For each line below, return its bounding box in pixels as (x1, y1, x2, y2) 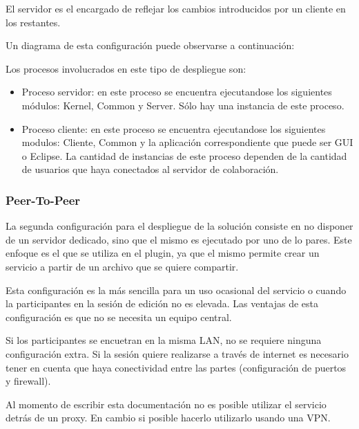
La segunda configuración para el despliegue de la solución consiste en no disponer (6, 219, 353, 233)
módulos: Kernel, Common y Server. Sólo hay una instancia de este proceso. (21, 98, 345, 112)
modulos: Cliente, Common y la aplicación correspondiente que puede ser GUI (21, 135, 353, 149)
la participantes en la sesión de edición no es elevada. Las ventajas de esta (6, 296, 318, 311)
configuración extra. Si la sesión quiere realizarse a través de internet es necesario (6, 346, 349, 360)
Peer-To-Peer (6, 191, 81, 208)
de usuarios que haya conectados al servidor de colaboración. (21, 162, 279, 176)
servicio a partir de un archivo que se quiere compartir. (6, 259, 239, 273)
